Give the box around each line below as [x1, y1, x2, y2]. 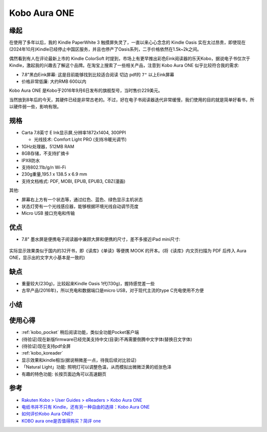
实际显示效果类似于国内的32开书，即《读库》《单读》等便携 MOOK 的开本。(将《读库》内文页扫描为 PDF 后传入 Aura [9, 247, 247, 253]
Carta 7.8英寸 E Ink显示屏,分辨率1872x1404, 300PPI [21, 129, 126, 136]
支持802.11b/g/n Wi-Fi [21, 164, 66, 171]
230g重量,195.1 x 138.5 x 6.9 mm [21, 171, 88, 177]
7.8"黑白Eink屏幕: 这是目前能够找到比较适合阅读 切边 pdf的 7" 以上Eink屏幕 [21, 71, 175, 77]
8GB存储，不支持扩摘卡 [21, 150, 70, 156]
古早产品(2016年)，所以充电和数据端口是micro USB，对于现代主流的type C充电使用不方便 [21, 288, 204, 294]
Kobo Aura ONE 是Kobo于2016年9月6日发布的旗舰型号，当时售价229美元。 [9, 87, 163, 94]
